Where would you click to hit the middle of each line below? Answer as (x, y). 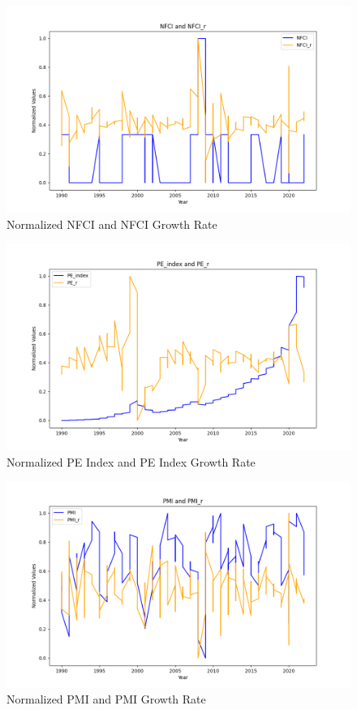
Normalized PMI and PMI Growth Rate (106, 699)
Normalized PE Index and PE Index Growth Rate (131, 461)
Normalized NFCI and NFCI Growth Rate (112, 224)
